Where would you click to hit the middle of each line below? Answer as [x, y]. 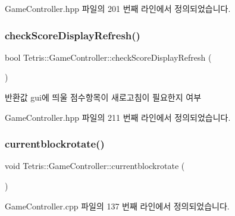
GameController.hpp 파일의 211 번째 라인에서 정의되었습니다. [118, 117]
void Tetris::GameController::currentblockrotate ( [95, 166]
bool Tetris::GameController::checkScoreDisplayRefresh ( [108, 57]
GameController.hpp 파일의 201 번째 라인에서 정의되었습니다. [118, 8]
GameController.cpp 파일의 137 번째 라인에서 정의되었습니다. [117, 206]
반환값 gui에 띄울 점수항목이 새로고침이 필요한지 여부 [103, 97]
